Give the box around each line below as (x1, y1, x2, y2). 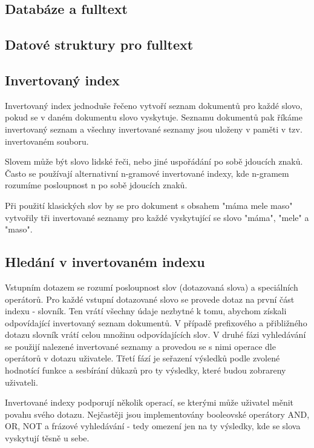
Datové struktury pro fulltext (5, 35, 194, 54)
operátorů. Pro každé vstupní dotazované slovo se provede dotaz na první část (5, 292, 295, 305)
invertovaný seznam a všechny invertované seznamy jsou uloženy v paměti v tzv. (5, 122, 303, 135)
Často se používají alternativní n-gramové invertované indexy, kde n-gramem (5, 166, 289, 179)
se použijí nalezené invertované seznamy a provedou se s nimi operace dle (5, 340, 276, 352)
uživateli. (5, 375, 38, 388)
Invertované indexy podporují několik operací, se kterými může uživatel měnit (5, 396, 294, 409)
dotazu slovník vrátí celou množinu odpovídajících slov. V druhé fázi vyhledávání (5, 328, 306, 341)
